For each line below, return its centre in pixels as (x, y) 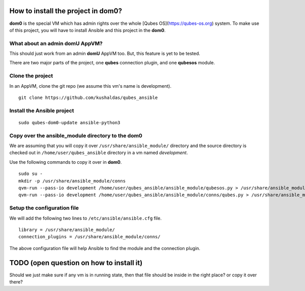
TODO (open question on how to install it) (76, 263)
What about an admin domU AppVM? (56, 43)
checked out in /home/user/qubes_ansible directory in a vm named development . (99, 153)
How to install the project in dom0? (66, 11)
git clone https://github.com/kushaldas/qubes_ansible (88, 97)
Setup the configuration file (44, 208)
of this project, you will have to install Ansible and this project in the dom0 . (87, 30)
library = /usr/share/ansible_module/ (67, 230)
